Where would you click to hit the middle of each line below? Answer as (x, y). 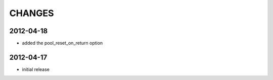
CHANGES (32, 13)
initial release (36, 69)
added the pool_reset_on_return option (62, 43)
